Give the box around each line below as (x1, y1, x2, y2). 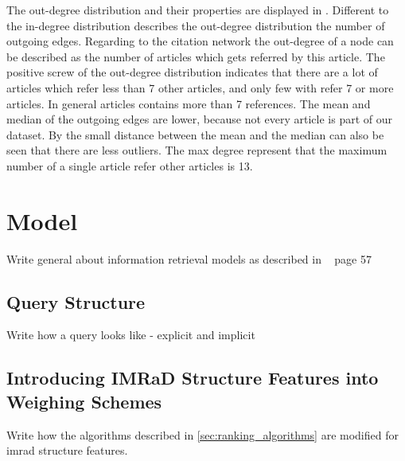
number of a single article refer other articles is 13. (6, 157, 253, 174)
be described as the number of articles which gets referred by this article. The (6, 48, 385, 64)
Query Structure (6, 289, 146, 314)
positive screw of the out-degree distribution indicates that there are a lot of (6, 64, 378, 80)
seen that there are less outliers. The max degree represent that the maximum (6, 142, 387, 158)
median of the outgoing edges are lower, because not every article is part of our (6, 111, 392, 127)
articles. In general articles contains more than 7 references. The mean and (6, 95, 371, 111)
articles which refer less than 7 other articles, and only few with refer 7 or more (6, 79, 394, 96)
